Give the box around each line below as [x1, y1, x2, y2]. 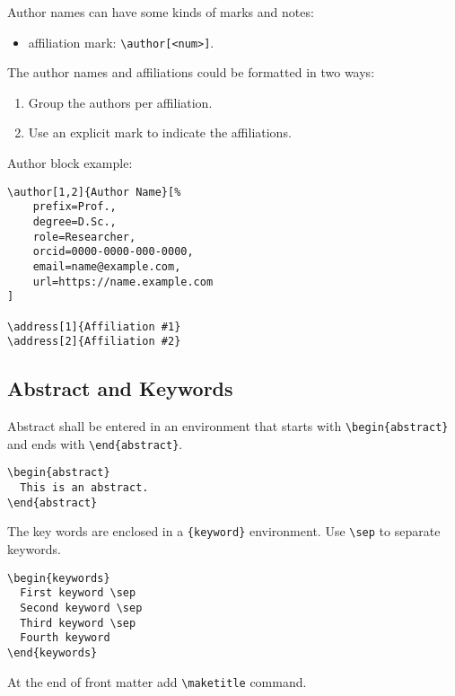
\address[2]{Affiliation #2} [7, 335, 181, 348]
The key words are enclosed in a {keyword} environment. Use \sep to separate [7, 522, 441, 541]
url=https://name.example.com [32, 275, 214, 288]
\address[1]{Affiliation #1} [7, 320, 181, 333]
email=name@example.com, [32, 260, 181, 273]
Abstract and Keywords [7, 374, 233, 402]
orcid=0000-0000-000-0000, [32, 245, 194, 259]
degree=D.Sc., [32, 215, 117, 228]
